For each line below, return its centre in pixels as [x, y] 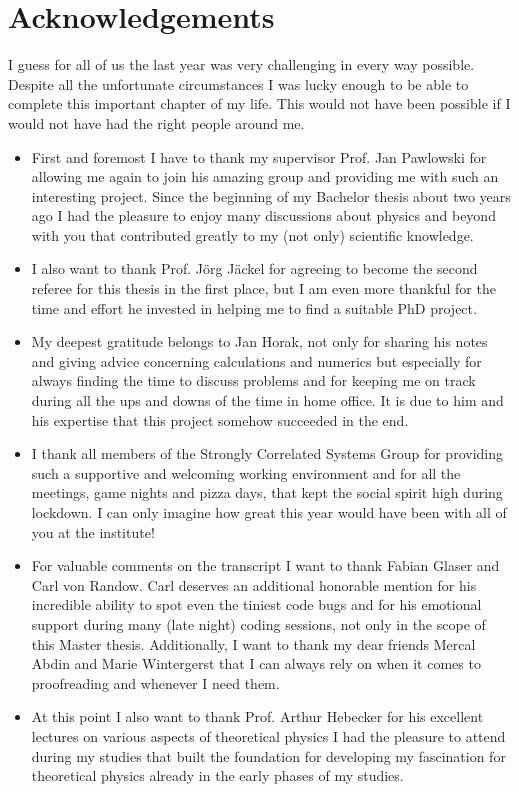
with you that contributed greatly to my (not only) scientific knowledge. [252, 234]
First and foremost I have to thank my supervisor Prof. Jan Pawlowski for [259, 156]
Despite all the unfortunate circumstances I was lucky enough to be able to [238, 83]
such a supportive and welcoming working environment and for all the [246, 472]
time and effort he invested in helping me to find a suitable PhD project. [254, 307]
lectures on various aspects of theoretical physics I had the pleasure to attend [268, 735]
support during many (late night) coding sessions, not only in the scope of [258, 623]
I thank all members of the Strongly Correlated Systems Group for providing [267, 453]
